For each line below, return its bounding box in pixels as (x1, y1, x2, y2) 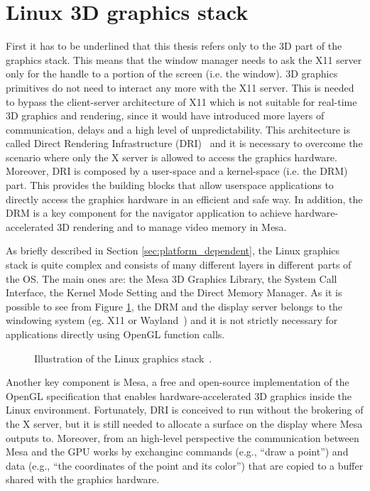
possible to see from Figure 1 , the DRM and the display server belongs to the (6, 298, 343, 313)
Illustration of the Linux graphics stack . (34, 350, 212, 365)
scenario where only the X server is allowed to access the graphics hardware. (6, 149, 337, 164)
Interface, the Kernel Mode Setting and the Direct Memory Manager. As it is (6, 285, 342, 300)
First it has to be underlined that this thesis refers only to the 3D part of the (6, 38, 342, 53)
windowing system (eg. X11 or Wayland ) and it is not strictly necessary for (6, 313, 338, 328)
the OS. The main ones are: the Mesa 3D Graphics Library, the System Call (6, 271, 337, 286)
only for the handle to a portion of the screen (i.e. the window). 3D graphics (6, 66, 338, 81)
